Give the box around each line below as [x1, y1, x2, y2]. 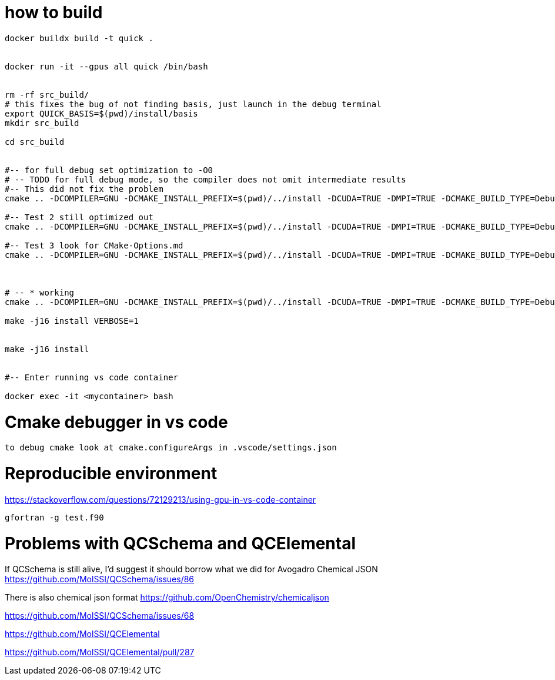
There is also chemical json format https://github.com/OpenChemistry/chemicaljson [5, 592, 329, 603]
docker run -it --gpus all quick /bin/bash [5, 61, 208, 71]
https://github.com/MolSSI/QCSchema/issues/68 [5, 611, 195, 621]
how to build [5, 2, 103, 22]
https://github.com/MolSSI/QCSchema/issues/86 [5, 574, 195, 585]
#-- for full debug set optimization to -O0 [5, 165, 213, 175]
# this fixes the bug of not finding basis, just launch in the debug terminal [5, 99, 382, 109]
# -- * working [5, 287, 75, 297]
